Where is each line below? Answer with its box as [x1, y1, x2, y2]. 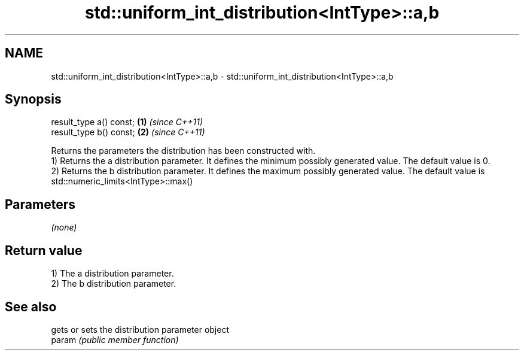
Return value [5, 242, 83, 258]
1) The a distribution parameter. [51, 268, 174, 279]
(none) [51, 222, 77, 233]
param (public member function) [51, 334, 179, 345]
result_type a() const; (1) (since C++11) [51, 117, 203, 128]
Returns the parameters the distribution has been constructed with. [51, 145, 316, 156]
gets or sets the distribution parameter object [51, 324, 229, 335]
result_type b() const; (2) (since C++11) [51, 127, 205, 138]
